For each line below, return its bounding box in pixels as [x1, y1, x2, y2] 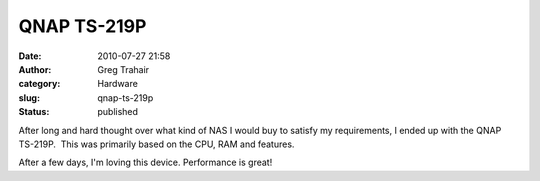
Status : [18, 106, 50, 118]
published [97, 106, 139, 118]
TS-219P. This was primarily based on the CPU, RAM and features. [18, 138, 295, 150]
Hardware [97, 78, 139, 90]
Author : [18, 63, 52, 75]
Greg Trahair [97, 63, 150, 75]
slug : [18, 91, 40, 104]
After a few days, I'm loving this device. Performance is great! [18, 156, 273, 169]
